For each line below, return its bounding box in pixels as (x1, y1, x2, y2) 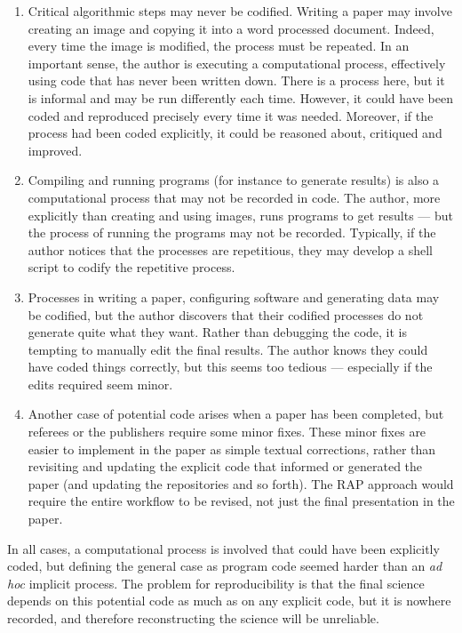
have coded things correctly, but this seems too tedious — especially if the (28, 357, 433, 376)
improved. (28, 140, 83, 159)
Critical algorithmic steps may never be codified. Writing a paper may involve (28, 2, 452, 20)
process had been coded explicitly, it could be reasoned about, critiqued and (28, 124, 442, 142)
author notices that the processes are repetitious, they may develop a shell (28, 240, 433, 259)
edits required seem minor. (28, 374, 173, 393)
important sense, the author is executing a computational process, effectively (28, 53, 446, 72)
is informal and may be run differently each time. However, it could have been (28, 88, 453, 107)
